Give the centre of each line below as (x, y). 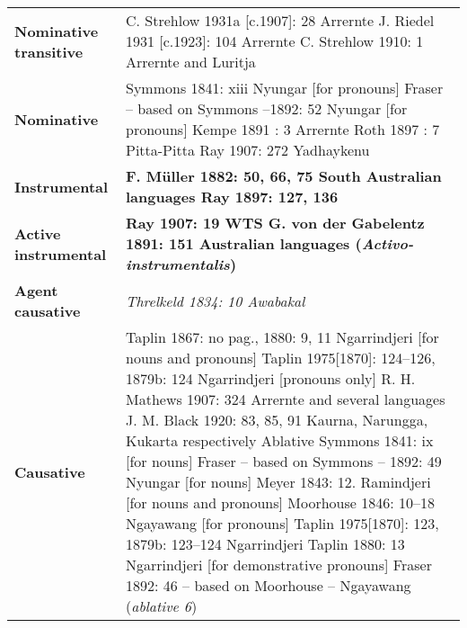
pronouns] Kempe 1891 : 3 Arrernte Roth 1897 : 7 (282, 129)
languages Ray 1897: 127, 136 (232, 197)
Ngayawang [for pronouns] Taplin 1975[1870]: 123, (282, 523)
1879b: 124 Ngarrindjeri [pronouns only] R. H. (270, 378)
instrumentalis (177, 264)
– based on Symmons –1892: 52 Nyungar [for (266, 108)
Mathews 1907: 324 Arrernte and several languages (285, 399)
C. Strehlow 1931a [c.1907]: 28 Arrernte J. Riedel (280, 20)
